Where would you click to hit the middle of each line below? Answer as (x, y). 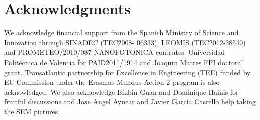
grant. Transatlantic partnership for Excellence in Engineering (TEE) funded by (127, 72)
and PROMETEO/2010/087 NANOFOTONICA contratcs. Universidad (115, 52)
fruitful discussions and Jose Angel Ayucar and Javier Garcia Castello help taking (130, 102)
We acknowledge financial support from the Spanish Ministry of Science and (121, 33)
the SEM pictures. (32, 111)
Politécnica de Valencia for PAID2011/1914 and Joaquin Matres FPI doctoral (124, 62)
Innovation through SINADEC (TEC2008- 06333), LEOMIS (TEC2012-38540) (125, 42)
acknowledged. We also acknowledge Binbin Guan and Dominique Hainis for (121, 92)
